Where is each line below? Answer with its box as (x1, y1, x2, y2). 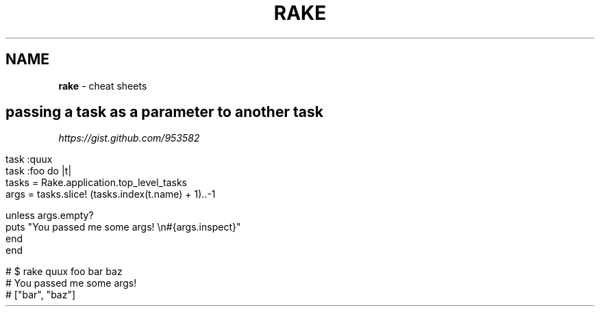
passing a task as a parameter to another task (5, 103, 323, 121)
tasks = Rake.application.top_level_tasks (5, 177, 187, 189)
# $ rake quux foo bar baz (5, 265, 123, 278)
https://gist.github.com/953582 (58, 132, 200, 144)
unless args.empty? (5, 209, 94, 222)
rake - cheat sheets (58, 79, 147, 92)
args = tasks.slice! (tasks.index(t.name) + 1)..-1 (5, 188, 216, 200)
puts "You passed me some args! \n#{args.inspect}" (5, 221, 241, 233)
